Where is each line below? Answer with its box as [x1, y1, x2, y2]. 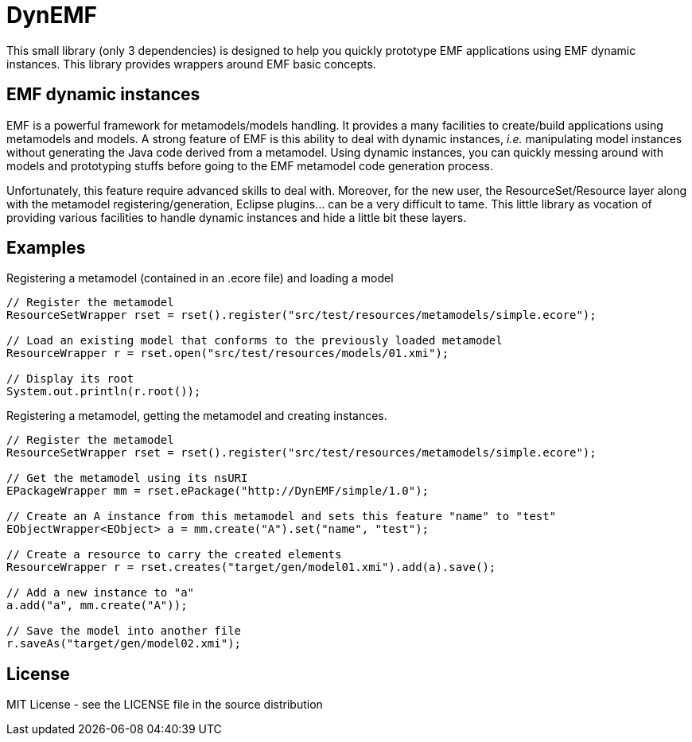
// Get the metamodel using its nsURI [6, 472, 248, 485]
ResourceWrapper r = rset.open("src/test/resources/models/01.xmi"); [6, 347, 449, 360]
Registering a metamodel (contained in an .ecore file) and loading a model [6, 271, 394, 286]
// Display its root [6, 372, 134, 386]
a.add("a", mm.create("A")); [6, 599, 188, 612]
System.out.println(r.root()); [6, 385, 201, 398]
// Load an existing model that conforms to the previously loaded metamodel [6, 334, 503, 348]
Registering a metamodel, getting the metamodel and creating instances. [6, 409, 387, 423]
